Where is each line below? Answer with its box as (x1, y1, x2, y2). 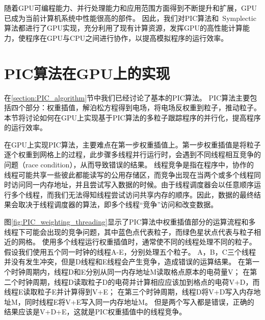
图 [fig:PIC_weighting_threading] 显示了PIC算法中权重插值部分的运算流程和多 (4, 216, 256, 227)
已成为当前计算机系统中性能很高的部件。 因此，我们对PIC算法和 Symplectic (4, 12, 256, 23)
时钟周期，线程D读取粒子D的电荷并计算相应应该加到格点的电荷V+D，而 (18, 276, 260, 287)
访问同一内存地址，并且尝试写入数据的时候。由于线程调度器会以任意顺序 (11, 179, 254, 190)
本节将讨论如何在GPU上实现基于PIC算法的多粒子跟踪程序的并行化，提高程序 (4, 112, 261, 122)
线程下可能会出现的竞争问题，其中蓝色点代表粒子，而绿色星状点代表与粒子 (4, 226, 254, 237)
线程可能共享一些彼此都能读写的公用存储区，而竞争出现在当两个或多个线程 (4, 169, 254, 180)
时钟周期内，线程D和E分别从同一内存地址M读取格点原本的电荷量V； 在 (11, 266, 250, 277)
